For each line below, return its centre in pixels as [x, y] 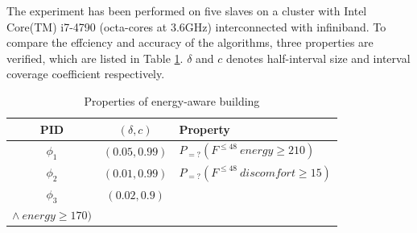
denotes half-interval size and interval [318, 58]
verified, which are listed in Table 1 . [95, 58]
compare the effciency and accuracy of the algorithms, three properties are [190, 42]
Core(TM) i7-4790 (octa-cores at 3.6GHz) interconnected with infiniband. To [196, 26]
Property [204, 129]
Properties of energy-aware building [172, 100]
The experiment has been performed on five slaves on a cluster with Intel [187, 10]
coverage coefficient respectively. [86, 74]
